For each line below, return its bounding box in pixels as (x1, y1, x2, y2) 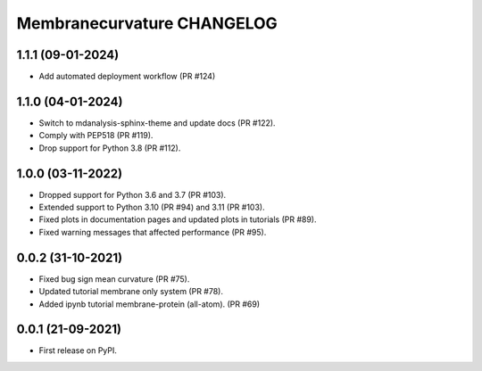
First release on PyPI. (38, 345, 118, 356)
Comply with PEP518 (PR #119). (38, 130, 154, 141)
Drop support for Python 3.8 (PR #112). (38, 143, 181, 153)
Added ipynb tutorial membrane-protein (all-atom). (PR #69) (38, 299, 261, 309)
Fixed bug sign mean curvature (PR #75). (38, 273, 190, 284)
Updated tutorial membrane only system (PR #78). (38, 286, 223, 297)
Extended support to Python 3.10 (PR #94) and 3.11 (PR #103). (38, 202, 265, 213)
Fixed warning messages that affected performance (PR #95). (38, 227, 267, 237)
